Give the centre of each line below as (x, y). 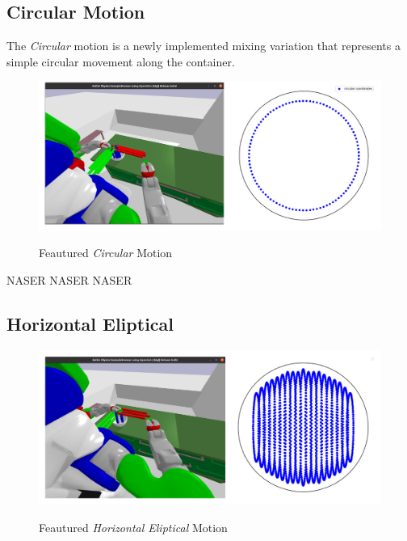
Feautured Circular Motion (106, 253)
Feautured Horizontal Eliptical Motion (133, 527)
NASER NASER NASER (69, 279)
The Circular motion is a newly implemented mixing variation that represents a (203, 46)
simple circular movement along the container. (121, 61)
